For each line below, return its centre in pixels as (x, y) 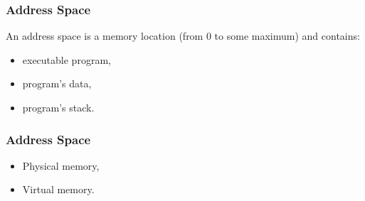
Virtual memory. (58, 189)
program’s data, (57, 83)
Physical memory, (61, 165)
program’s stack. (58, 107)
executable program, (67, 59)
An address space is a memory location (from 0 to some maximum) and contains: (183, 36)
